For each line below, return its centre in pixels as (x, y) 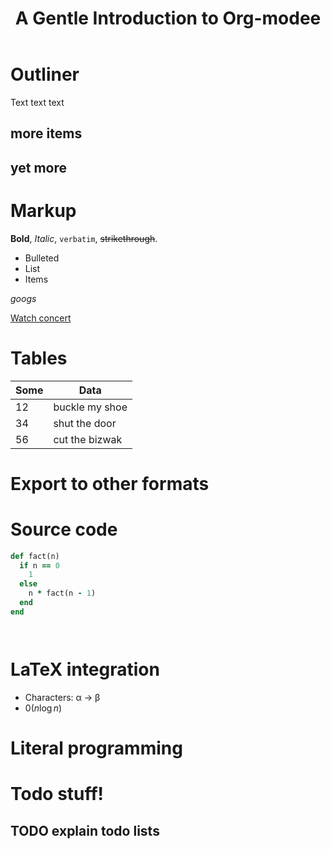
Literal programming (96, 748)
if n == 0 (39, 565)
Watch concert (41, 318)
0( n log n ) (43, 708)
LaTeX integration (85, 669)
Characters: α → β (62, 697)
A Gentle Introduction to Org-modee (168, 18)
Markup (43, 210)
